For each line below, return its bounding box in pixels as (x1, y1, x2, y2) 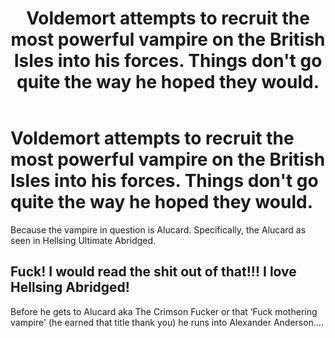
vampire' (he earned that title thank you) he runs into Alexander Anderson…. (10, 316, 324, 328)
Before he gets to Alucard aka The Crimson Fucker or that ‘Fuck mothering (10, 305, 318, 317)
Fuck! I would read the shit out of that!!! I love (10, 263, 297, 281)
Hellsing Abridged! (10, 279, 130, 296)
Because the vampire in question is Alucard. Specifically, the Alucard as (10, 223, 307, 236)
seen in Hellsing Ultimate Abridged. (10, 234, 157, 246)
